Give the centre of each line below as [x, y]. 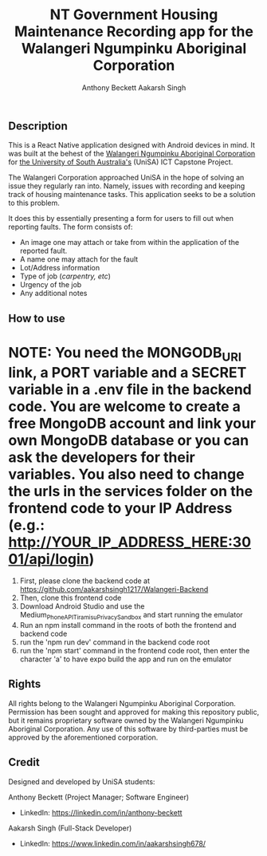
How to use [37, 318]
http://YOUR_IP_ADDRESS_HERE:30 [130, 542]
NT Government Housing [134, 15]
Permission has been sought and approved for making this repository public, [134, 712]
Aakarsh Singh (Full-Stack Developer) [70, 828]
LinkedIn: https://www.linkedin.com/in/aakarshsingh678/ [112, 843]
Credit [24, 762]
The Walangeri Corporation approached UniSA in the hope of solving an [126, 178]
